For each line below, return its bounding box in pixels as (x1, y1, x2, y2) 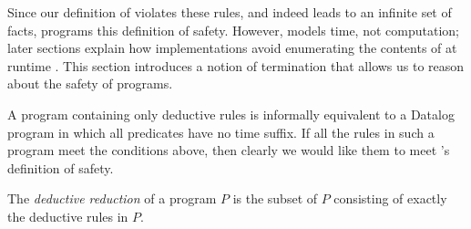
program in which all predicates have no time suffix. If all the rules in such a (7, 122, 435, 141)
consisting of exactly (333, 189, 447, 208)
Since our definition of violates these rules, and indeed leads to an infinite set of (7, 3, 452, 21)
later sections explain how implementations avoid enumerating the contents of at (7, 38, 457, 57)
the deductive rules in (7, 206, 128, 225)
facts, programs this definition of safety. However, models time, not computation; (7, 20, 459, 39)
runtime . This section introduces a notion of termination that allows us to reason (7, 56, 465, 75)
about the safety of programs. (7, 74, 173, 93)
